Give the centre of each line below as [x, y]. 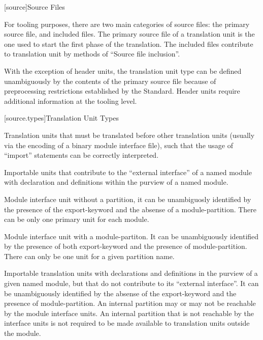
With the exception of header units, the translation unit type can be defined [123, 70]
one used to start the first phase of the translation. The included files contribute [129, 44]
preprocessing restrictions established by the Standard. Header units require [122, 91]
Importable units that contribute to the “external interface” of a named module [128, 172]
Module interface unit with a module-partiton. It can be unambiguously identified [131, 236]
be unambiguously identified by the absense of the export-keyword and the [120, 293]
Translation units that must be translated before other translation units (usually [129, 135]
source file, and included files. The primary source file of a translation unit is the [129, 34]
